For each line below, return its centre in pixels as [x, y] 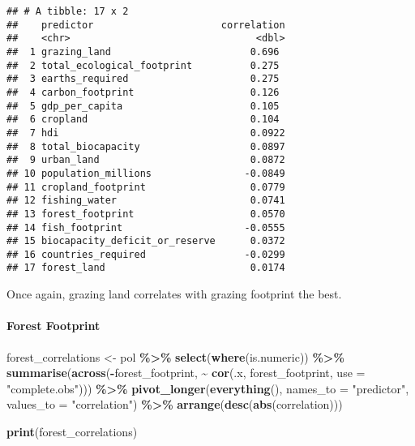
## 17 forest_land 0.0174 [146, 268]
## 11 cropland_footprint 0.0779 [146, 187]
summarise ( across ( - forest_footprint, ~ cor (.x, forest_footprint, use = [186, 373]
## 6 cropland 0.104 [143, 120]
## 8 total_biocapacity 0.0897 [146, 146]
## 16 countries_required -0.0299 [146, 254]
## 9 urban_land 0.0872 [146, 160]
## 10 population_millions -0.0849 [146, 173]
